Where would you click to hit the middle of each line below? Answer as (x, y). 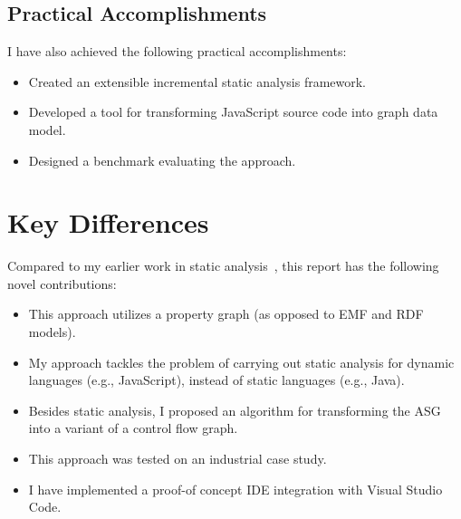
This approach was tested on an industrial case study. (178, 459)
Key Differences (108, 222)
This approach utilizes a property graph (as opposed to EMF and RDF (226, 314)
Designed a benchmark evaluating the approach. (162, 160)
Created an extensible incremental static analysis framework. (197, 81)
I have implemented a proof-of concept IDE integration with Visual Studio (235, 489)
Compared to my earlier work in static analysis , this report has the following (223, 266)
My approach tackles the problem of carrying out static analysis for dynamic (241, 362)
